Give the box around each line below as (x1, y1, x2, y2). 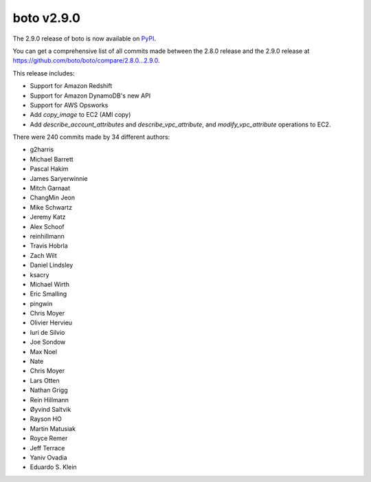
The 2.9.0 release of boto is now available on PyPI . (12, 34, 156, 43)
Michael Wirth (30, 280, 70, 288)
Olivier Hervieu (30, 318, 72, 327)
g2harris (30, 145, 54, 154)
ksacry (30, 270, 49, 278)
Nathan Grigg (30, 386, 68, 395)
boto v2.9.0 (12, 10, 80, 25)
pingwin (30, 299, 53, 307)
